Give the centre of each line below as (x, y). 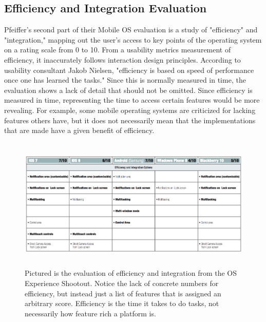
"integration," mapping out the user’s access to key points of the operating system (133, 39)
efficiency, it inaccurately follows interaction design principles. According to (122, 59)
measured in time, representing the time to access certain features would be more (132, 100)
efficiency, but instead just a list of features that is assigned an (123, 293)
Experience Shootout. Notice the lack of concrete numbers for (122, 283)
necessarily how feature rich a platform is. (90, 313)
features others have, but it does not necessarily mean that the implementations (130, 120)
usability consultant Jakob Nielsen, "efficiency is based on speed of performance (129, 70)
